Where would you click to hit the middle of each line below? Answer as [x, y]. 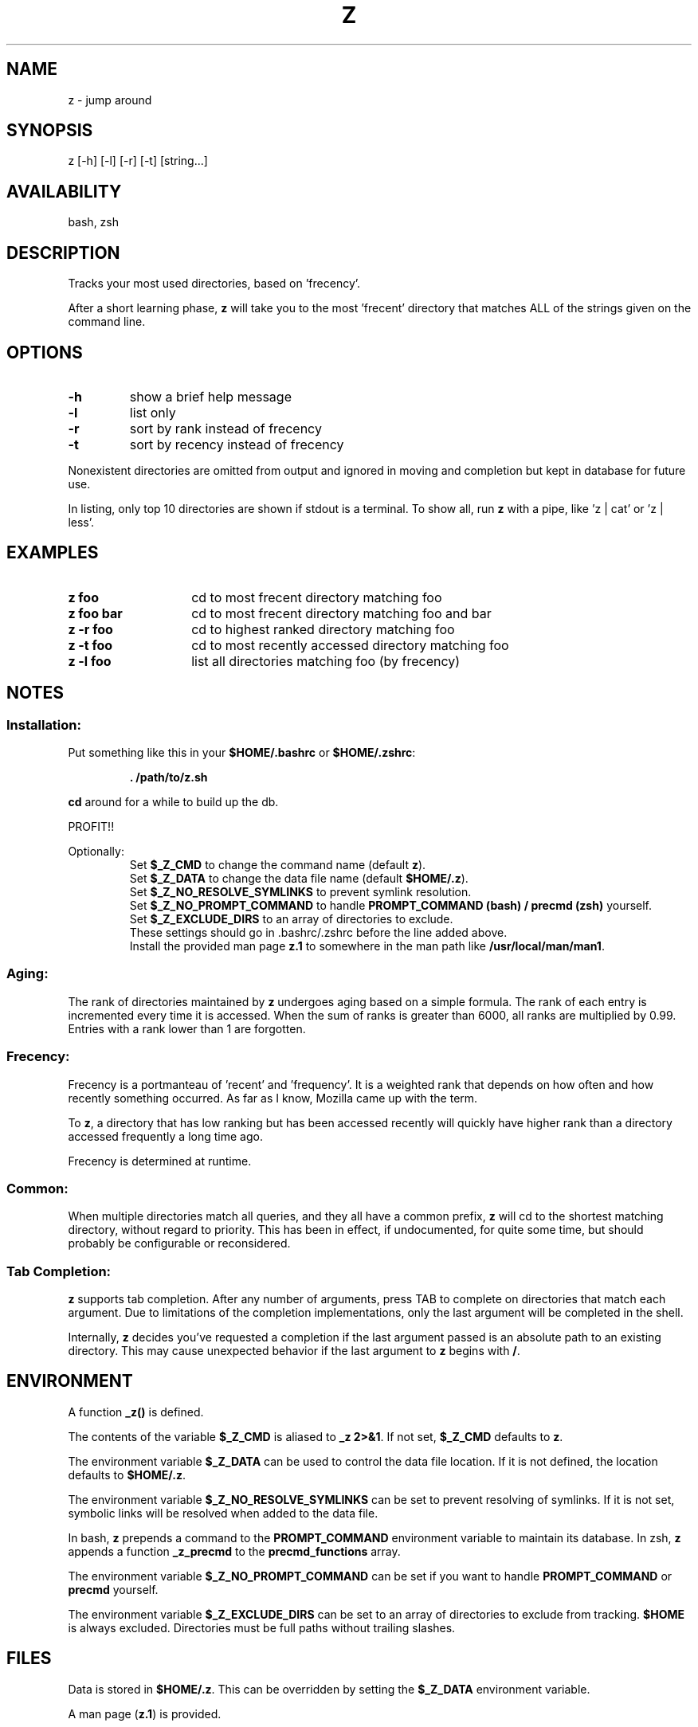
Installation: [44, 724]
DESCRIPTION [63, 253]
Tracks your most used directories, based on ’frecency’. [214, 284]
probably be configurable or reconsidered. [179, 1243]
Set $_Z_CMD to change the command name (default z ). [278, 865]
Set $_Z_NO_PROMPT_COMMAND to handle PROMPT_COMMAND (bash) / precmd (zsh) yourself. [391, 906]
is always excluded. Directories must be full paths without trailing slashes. [262, 1627]
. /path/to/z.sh [169, 777]
